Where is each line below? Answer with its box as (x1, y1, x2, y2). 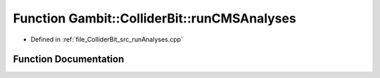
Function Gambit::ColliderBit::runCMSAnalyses (13, 11, 297, 26)
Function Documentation (13, 53, 125, 65)
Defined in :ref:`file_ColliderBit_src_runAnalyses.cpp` (30, 35, 183, 44)
